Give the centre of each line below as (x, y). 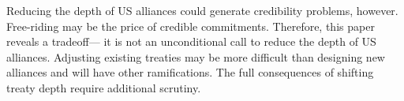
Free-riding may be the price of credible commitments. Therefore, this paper (191, 26)
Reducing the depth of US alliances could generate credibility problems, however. (202, 10)
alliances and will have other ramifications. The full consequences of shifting (190, 72)
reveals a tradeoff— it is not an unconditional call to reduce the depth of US (191, 41)
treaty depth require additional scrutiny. (104, 87)
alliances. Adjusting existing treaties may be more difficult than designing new (196, 56)
